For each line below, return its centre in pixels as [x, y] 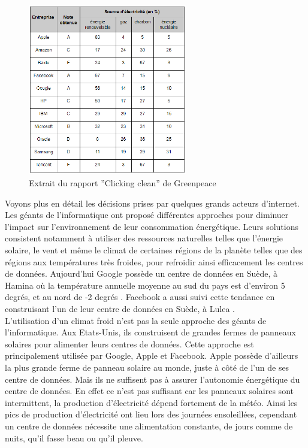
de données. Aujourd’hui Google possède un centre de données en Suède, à [141, 273]
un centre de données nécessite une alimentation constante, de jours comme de [149, 426]
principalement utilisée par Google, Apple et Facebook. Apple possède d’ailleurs [152, 355]
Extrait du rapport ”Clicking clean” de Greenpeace [123, 183]
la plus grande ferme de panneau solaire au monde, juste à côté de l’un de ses [147, 367]
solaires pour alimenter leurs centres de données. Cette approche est [129, 343]
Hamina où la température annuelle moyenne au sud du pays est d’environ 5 [145, 285]
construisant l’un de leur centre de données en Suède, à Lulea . [120, 308]
